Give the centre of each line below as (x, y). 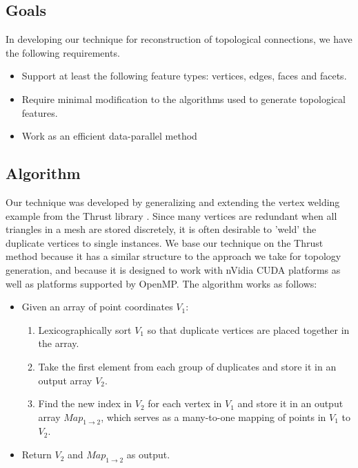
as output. (148, 455)
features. (40, 112)
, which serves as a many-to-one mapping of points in (213, 416)
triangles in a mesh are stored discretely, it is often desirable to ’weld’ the (161, 229)
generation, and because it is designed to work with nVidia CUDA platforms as (173, 269)
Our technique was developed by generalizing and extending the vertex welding (173, 202)
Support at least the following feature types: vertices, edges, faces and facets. (184, 76)
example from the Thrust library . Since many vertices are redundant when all (171, 215)
